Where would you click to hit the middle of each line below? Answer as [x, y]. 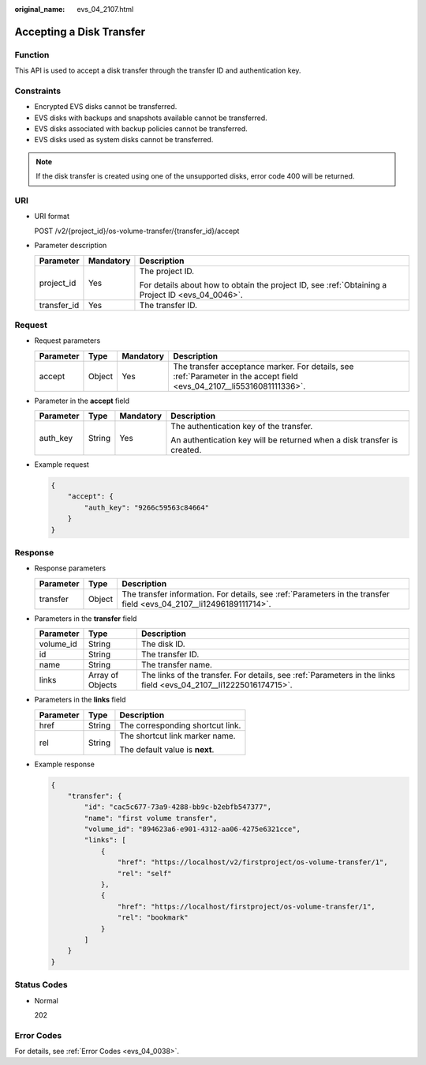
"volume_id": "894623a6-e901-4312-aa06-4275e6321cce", [192, 829]
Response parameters [70, 568]
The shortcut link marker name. [177, 736]
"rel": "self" [145, 873]
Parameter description [71, 246]
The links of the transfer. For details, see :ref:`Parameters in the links [268, 676]
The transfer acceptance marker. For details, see [263, 366]
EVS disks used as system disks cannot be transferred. [124, 140]
